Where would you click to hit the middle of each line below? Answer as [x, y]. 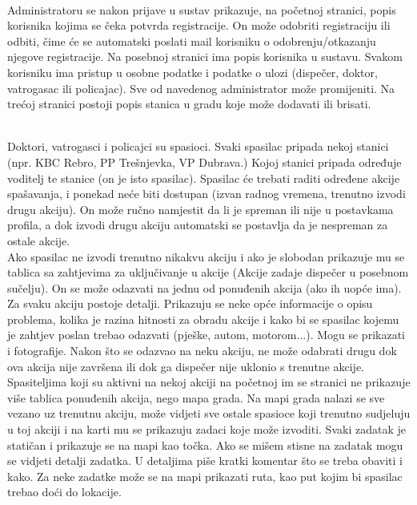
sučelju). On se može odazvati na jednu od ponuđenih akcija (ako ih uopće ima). [204, 287]
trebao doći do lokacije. [64, 492]
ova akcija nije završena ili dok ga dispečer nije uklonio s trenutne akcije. [186, 366]
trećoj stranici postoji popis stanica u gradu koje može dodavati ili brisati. [189, 104]
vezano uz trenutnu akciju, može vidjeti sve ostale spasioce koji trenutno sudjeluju [209, 413]
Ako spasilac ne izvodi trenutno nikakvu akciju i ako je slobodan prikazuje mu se [206, 256]
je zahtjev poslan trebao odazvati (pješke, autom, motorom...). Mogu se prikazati [206, 335]
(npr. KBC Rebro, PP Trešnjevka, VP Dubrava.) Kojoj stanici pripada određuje [204, 162]
